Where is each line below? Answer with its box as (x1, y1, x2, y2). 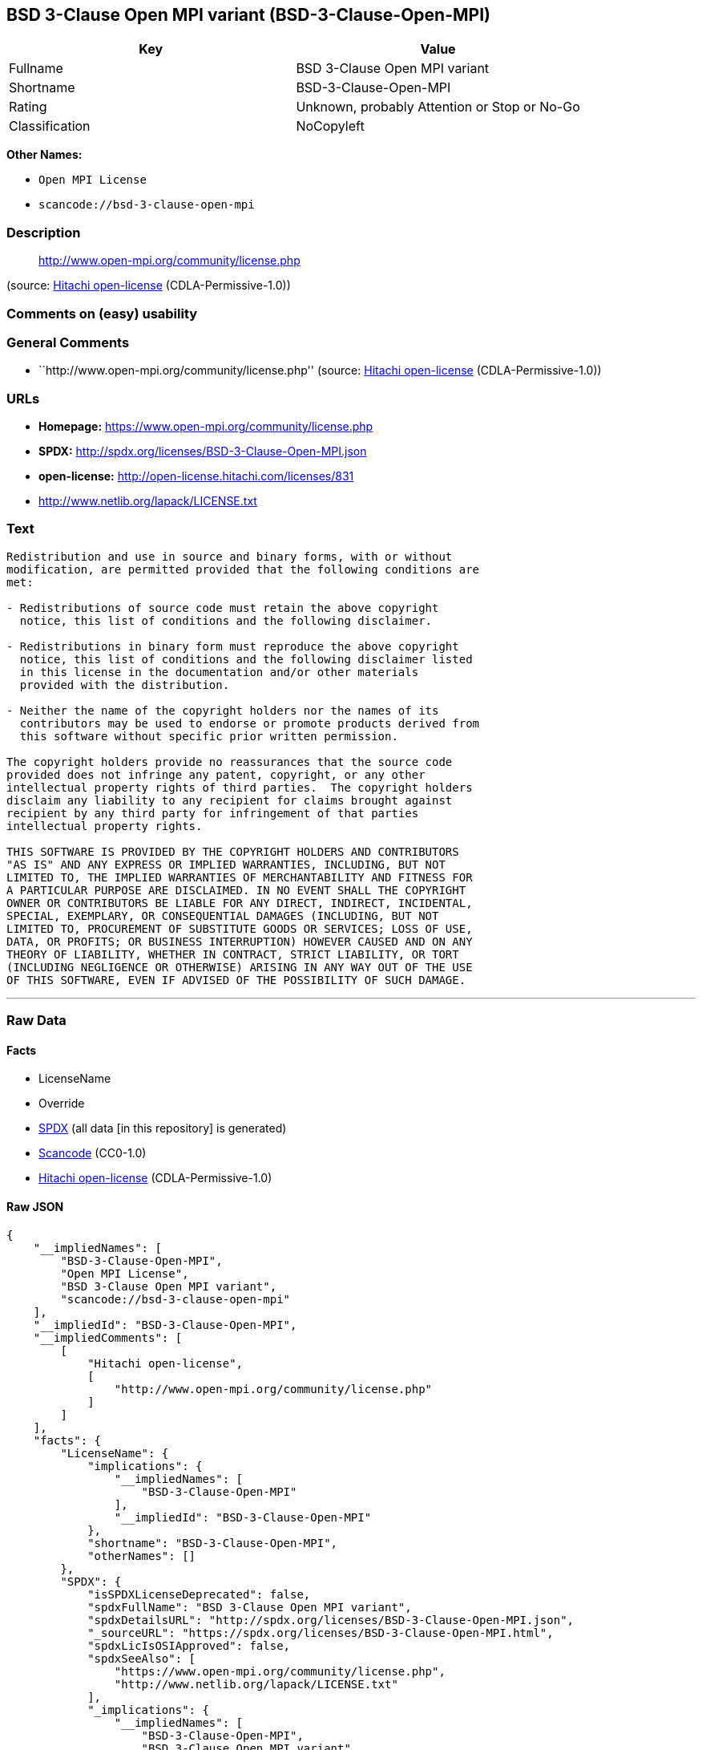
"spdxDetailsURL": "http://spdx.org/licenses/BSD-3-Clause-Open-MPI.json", (87, 1613, 575, 1626)
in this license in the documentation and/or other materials (19, 665, 419, 679)
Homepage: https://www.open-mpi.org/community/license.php (38, 419, 373, 434)
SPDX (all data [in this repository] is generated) (38, 1121, 287, 1136)
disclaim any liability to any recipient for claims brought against (6, 793, 453, 807)
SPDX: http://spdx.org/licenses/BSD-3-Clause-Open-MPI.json (38, 444, 367, 459)
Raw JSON (6, 1200, 64, 1213)
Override (38, 1096, 85, 1111)
